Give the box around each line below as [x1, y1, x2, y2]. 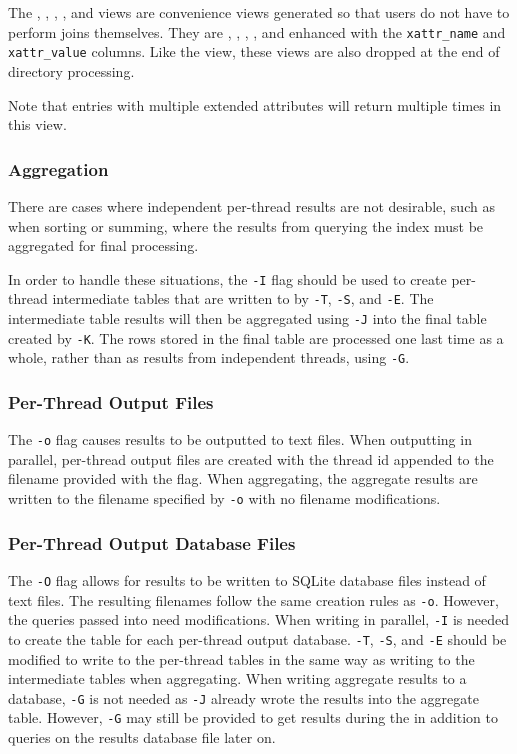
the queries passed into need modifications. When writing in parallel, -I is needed [8, 609, 509, 630]
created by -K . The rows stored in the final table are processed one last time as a [8, 327, 504, 348]
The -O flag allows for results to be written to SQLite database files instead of [8, 569, 486, 590]
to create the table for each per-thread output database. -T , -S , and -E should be [8, 628, 507, 649]
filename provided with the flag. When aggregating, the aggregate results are [8, 468, 478, 489]
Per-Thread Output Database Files [8, 530, 296, 555]
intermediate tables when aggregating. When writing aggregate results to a [8, 668, 467, 689]
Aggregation [8, 156, 109, 181]
